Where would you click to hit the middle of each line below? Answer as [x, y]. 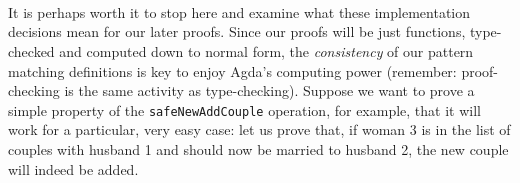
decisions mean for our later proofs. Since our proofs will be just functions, [237, 31]
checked [31, 50]
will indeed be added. [73, 168]
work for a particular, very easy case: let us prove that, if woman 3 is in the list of [259, 129]
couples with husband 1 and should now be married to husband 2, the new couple [258, 149]
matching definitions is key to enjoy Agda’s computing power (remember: [232, 70]
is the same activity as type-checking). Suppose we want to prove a [269, 90]
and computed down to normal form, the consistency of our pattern [266, 50]
